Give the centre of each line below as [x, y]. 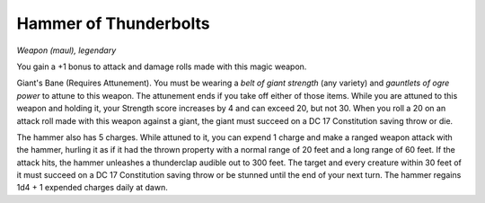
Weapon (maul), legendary [66, 50]
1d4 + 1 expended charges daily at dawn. [92, 188]
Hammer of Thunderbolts [113, 23]
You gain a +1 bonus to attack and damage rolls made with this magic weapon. [162, 66]
